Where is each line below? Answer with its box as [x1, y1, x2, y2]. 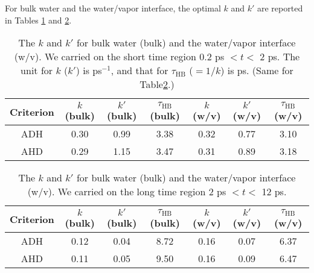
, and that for [111, 63, 168, 78]
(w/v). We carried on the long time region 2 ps [27, 184, 226, 199]
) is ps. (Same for [220, 63, 293, 78]
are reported [257, 2, 303, 14]
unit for [21, 63, 53, 78]
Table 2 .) [139, 77, 175, 92]
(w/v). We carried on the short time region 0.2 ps [14, 49, 225, 64]
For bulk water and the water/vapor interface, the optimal [5, 2, 221, 14]
